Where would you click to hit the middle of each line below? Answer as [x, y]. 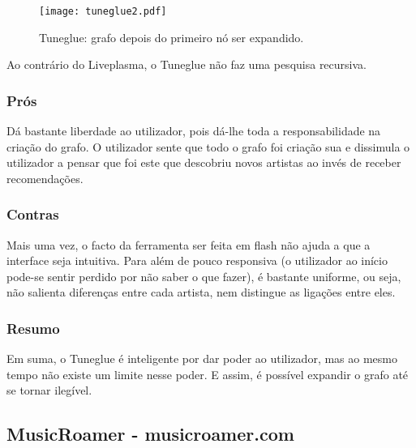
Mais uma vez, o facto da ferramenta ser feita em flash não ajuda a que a [189, 244]
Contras [33, 214]
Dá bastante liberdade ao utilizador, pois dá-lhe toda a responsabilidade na [194, 131]
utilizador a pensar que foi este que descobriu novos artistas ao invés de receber [204, 162]
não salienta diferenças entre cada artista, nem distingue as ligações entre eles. [201, 292]
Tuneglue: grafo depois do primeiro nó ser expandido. [172, 37]
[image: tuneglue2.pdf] [103, 11]
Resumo [33, 328]
